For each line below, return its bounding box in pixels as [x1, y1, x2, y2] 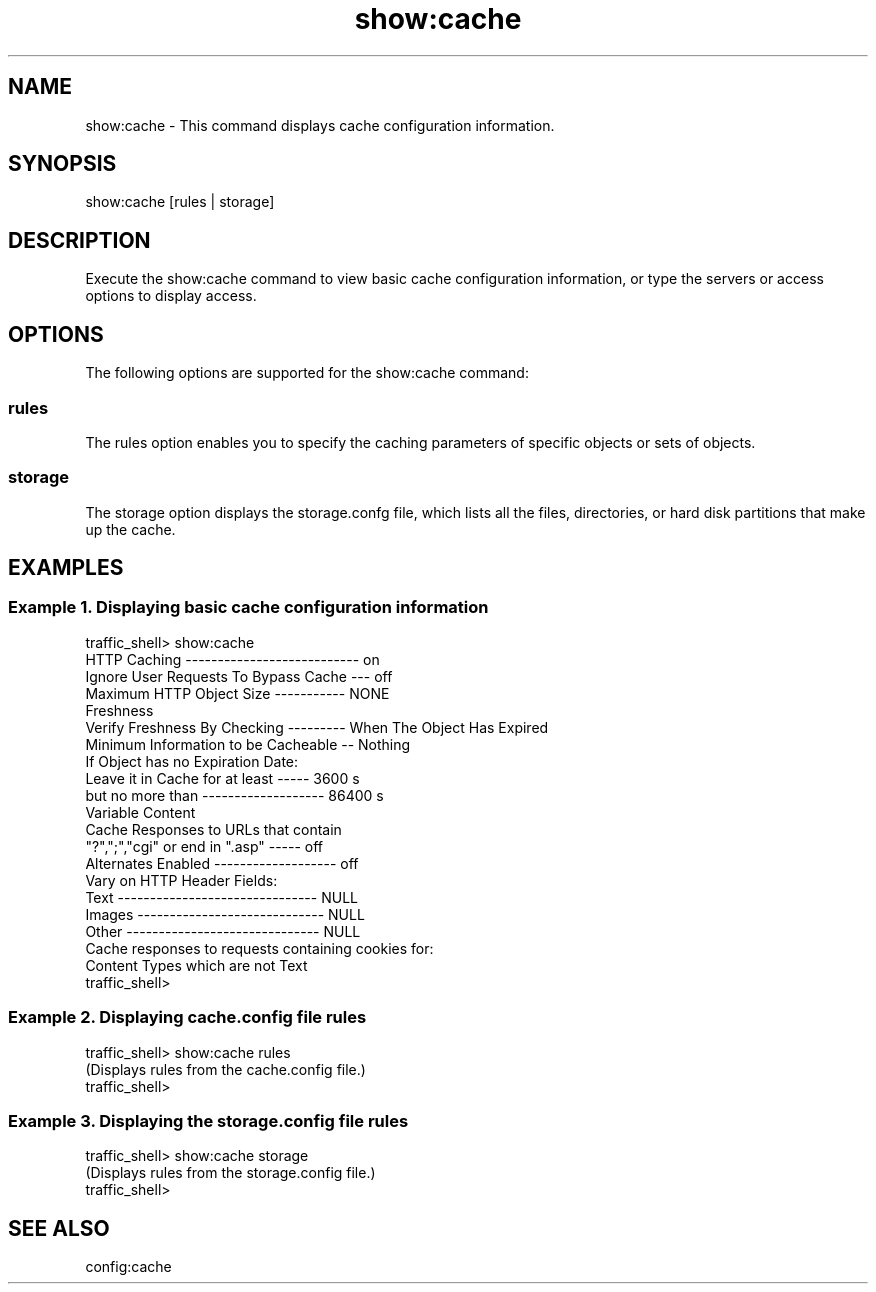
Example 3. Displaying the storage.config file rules [8, 1110, 409, 1131]
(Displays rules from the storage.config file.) [85, 1164, 376, 1182]
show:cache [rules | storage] [85, 193, 275, 211]
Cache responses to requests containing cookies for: [85, 939, 434, 957]
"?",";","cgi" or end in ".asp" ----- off [85, 837, 324, 855]
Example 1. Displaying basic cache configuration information [8, 597, 489, 618]
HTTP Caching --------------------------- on [85, 650, 380, 668]
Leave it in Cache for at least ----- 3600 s [85, 769, 360, 787]
